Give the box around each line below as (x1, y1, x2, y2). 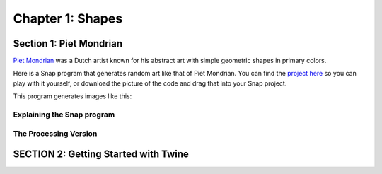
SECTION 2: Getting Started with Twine (13, 149, 189, 161)
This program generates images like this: (13, 92, 132, 100)
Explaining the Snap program (13, 110, 115, 120)
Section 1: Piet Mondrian (13, 37, 123, 50)
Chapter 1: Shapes (13, 11, 123, 26)
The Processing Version (13, 128, 98, 138)
